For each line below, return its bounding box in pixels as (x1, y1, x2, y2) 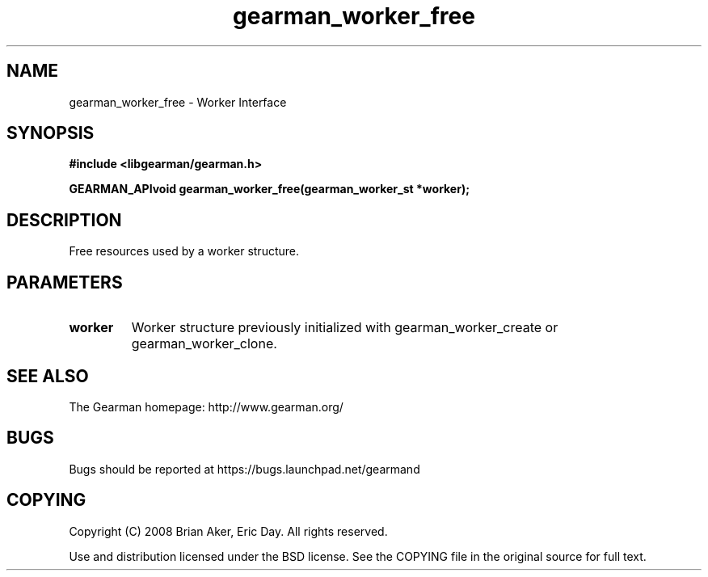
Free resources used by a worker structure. (69, 244, 300, 259)
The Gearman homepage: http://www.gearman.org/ (69, 399, 343, 414)
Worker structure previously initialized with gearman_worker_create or (131, 319, 558, 336)
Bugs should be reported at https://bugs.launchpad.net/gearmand (69, 461, 420, 476)
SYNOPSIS (6, 123, 95, 144)
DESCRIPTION (6, 209, 122, 230)
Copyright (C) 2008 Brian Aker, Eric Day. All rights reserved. (69, 524, 388, 538)
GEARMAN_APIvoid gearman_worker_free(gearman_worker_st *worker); (69, 182, 470, 196)
